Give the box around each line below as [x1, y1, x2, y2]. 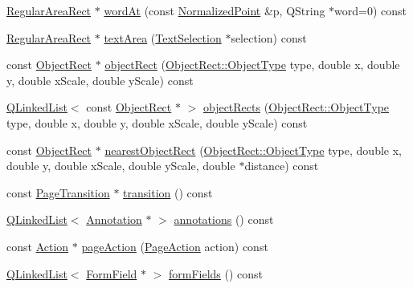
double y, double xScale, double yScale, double [6, 157, 235, 174]
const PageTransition [6, 184, 110, 201]
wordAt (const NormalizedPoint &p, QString [104, 2, 325, 18]
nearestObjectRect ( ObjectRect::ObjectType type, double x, [104, 141, 402, 158]
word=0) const [334, 2, 407, 18]
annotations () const [174, 211, 274, 228]
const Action [6, 237, 69, 254]
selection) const [231, 29, 307, 46]
